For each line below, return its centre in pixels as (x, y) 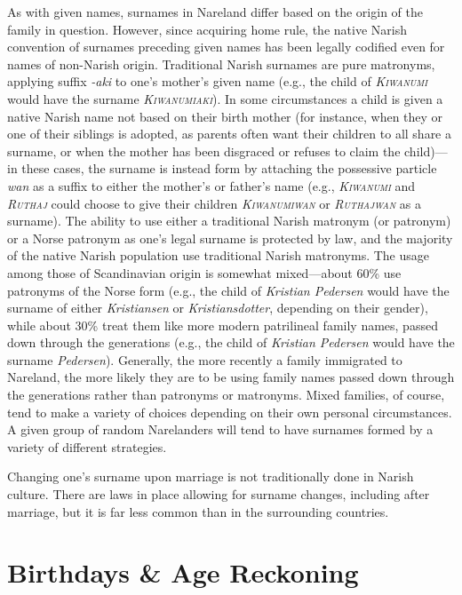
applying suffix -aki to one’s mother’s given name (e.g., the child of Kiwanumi (218, 81)
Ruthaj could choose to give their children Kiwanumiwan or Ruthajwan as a (214, 203)
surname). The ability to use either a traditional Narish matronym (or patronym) (229, 221)
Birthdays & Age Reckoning (183, 572)
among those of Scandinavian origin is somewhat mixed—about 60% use (204, 272)
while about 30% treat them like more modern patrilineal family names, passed (223, 325)
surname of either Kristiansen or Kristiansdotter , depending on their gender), (218, 308)
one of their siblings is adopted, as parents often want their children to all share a (229, 134)
